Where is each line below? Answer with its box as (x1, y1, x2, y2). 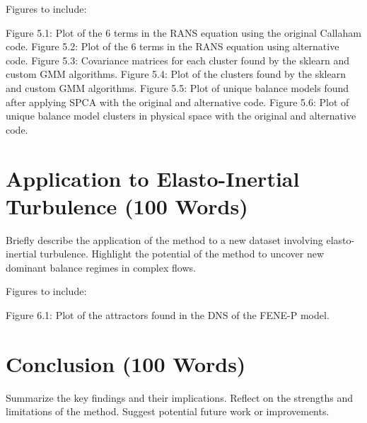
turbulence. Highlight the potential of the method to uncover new (40, 246, 325, 261)
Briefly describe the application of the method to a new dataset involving (6, 232, 323, 247)
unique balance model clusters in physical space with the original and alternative (6, 108, 356, 123)
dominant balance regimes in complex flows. (6, 260, 196, 274)
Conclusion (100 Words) (6, 349, 246, 378)
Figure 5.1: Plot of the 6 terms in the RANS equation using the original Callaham (6, 25, 361, 40)
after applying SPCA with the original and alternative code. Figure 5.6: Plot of (6, 94, 349, 109)
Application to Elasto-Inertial (6, 163, 300, 192)
